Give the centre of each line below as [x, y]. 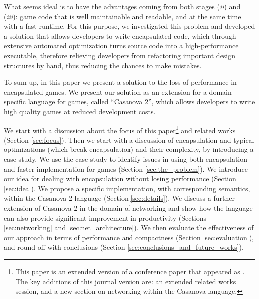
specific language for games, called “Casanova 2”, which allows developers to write [129, 101]
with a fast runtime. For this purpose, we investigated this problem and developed [129, 26]
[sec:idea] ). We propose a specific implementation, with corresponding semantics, [127, 188]
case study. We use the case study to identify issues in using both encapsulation [126, 159]
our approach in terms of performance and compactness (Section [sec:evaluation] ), [129, 237]
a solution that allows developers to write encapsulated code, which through [120, 36]
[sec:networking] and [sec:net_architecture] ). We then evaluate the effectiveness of [129, 227]
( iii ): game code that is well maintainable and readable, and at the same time [123, 16]
